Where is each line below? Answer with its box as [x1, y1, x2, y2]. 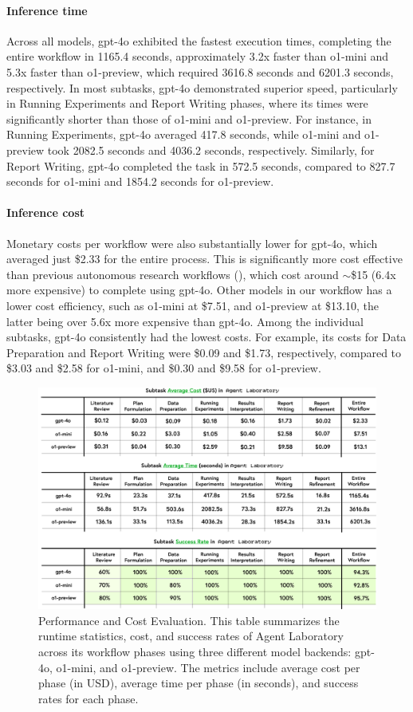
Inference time [6, 2, 88, 18]
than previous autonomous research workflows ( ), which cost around [6, 266, 339, 282]
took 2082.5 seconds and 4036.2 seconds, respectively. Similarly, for [47, 141, 375, 158]
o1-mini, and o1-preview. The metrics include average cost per [56, 659, 360, 675]
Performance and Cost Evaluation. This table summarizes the [38, 612, 340, 628]
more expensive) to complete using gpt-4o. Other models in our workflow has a [6, 281, 392, 298]
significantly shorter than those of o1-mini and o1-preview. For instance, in [6, 110, 372, 127]
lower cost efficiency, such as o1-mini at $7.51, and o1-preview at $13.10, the [6, 297, 379, 313]
